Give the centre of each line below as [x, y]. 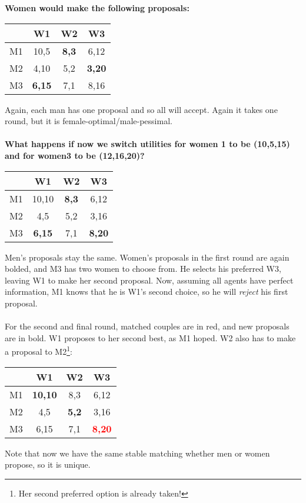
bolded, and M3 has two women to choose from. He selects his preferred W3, [143, 269]
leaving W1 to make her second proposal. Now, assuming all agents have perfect [149, 280]
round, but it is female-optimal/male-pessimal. [89, 121]
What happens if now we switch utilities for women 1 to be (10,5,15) [147, 144]
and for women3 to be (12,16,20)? [75, 155]
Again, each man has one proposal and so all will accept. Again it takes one [141, 109]
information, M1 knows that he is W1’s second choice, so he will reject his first [147, 292]
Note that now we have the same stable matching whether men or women [137, 453]
